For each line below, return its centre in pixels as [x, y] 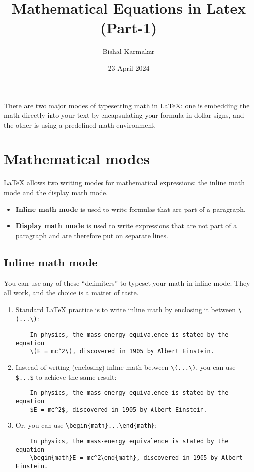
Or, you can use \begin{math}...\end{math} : [86, 425]
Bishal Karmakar [129, 51]
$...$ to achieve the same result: [66, 377]
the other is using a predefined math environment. [80, 125]
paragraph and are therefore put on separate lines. [92, 235]
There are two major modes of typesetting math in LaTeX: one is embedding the [127, 105]
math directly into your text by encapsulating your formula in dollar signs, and [124, 115]
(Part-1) [129, 27]
